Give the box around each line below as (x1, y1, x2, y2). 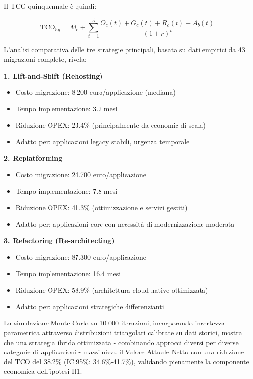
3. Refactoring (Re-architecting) (4, 235, 115, 245)
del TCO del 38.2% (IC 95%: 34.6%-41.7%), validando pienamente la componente (4, 356, 249, 366)
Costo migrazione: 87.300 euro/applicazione (15, 252, 146, 262)
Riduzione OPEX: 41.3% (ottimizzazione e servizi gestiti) (15, 202, 188, 213)
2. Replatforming (4, 153, 63, 163)
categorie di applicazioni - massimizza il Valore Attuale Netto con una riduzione (4, 347, 244, 357)
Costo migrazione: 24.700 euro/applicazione (15, 169, 146, 180)
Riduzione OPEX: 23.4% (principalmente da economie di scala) (15, 120, 206, 130)
